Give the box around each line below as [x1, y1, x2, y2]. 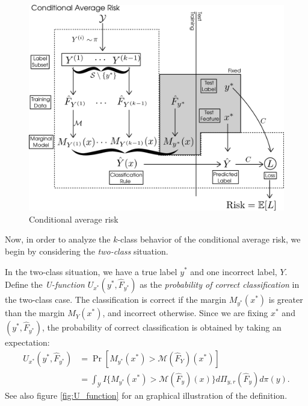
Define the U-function [5, 278, 85, 291]
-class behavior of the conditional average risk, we [117, 233, 301, 246]
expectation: [5, 336, 50, 349]
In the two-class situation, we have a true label [5, 265, 177, 278]
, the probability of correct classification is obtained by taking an [42, 321, 282, 334]
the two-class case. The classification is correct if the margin [5, 293, 227, 306]
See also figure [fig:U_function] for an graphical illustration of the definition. [5, 389, 288, 401]
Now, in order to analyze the [5, 233, 111, 246]
